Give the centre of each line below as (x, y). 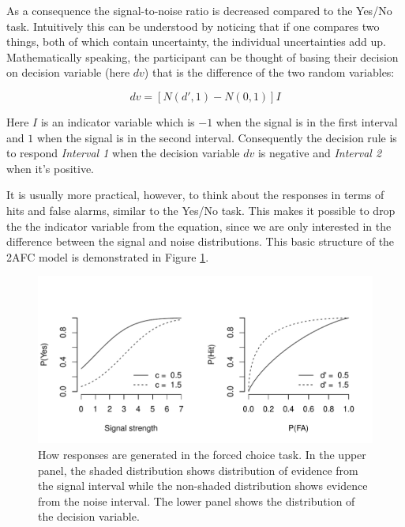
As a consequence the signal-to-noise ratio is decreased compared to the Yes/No (199, 10)
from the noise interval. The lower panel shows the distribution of (197, 501)
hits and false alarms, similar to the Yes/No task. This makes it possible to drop (201, 210)
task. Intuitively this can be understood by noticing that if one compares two (193, 26)
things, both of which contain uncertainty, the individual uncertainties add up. (196, 41)
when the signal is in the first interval (307, 121)
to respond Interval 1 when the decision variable (123, 153)
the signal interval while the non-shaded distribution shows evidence (203, 486)
